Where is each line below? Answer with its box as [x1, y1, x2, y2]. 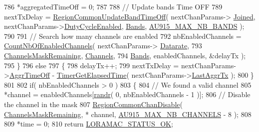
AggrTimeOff [9, 70, 50, 80]
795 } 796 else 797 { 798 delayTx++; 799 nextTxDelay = [4, 60, 179, 70]
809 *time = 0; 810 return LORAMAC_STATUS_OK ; [4, 119, 173, 129]
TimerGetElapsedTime [56, 70, 127, 80]
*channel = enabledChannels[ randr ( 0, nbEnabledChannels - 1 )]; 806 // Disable [4, 89, 251, 100]
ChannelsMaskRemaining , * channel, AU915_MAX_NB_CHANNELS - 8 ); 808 [4, 109, 252, 119]
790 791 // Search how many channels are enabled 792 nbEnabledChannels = [4, 30, 242, 41]
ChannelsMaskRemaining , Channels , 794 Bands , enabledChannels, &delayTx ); [4, 50, 246, 60]
